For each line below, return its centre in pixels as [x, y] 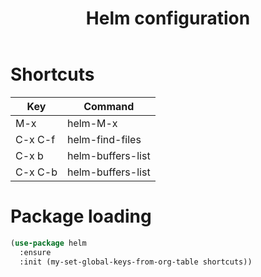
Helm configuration [168, 18]
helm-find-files [104, 139]
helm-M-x [92, 123]
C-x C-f [35, 139]
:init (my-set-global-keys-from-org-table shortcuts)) [136, 262]
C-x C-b [36, 172]
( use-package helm [48, 243]
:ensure [35, 252]
